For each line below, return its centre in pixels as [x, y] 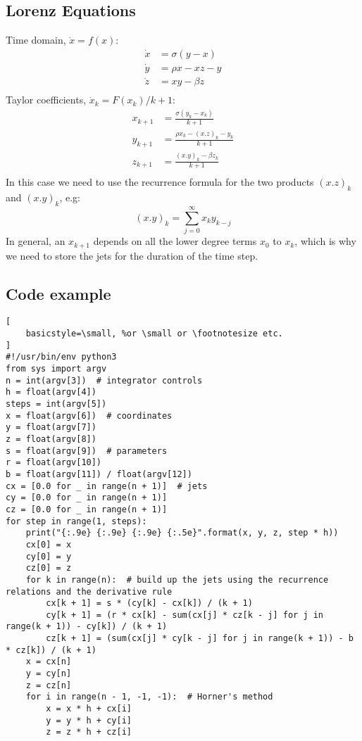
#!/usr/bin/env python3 [61, 357]
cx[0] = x [49, 544]
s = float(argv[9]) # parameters [87, 451]
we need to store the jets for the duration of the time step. [132, 255]
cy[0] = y [49, 556]
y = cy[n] [49, 674]
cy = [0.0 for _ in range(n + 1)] [87, 498]
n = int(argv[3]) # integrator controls [104, 380]
